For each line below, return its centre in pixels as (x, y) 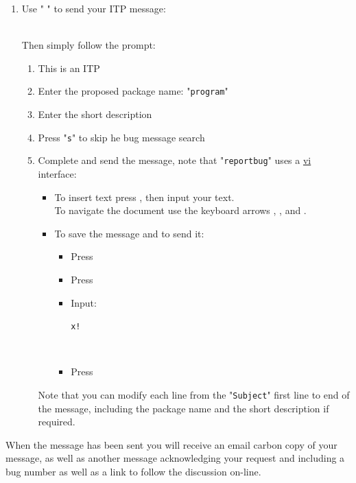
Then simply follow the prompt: (88, 45)
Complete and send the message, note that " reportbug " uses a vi (175, 160)
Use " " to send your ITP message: (94, 8)
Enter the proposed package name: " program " (133, 91)
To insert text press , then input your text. (144, 197)
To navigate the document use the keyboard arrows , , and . (180, 210)
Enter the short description (95, 114)
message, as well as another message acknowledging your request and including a (175, 458)
